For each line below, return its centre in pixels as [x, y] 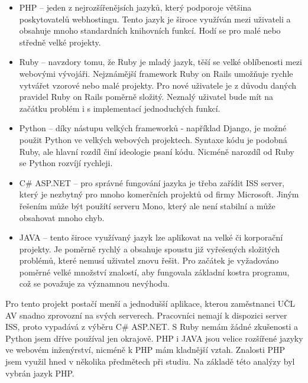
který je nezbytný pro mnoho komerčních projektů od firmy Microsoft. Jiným [159, 194]
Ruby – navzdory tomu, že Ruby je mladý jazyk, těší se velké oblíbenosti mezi [161, 62]
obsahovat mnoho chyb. [62, 217]
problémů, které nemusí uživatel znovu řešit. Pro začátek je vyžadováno [149, 260]
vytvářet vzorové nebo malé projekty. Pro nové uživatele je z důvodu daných [158, 85]
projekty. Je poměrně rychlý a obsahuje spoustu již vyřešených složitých [149, 249]
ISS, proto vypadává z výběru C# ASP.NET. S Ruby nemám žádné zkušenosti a [152, 327]
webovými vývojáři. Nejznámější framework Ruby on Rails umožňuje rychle [156, 73]
